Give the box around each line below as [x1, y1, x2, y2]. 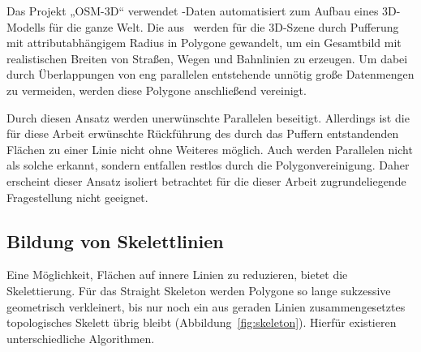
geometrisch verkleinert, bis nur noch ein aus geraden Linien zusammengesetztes [6, 298, 406, 315]
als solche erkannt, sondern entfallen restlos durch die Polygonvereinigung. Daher [6, 157, 410, 174]
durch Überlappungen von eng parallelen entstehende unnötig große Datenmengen [6, 66, 415, 83]
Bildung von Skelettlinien [6, 228, 224, 253]
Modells [6, 18, 45, 35]
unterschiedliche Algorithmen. [6, 329, 155, 346]
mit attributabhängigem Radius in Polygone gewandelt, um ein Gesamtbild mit [6, 34, 402, 51]
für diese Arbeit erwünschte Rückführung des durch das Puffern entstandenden [6, 125, 399, 142]
